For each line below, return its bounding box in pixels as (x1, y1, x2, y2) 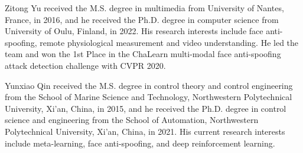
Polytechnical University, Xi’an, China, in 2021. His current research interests (5, 125, 285, 137)
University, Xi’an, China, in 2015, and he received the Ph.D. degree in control (5, 102, 286, 114)
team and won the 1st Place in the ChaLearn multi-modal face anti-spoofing (5, 48, 281, 60)
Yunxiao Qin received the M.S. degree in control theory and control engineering (5, 79, 293, 91)
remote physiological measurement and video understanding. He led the (40, 36, 299, 48)
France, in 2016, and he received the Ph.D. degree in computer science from (5, 13, 279, 25)
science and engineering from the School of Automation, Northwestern (5, 114, 259, 126)
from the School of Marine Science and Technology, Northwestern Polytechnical (5, 91, 292, 103)
